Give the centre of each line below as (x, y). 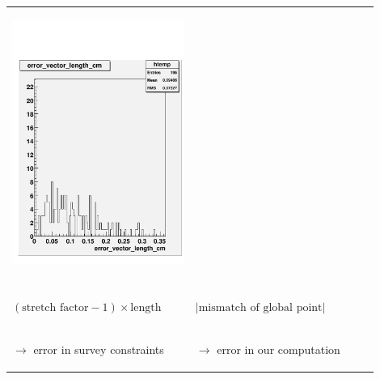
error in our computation (279, 349)
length (146, 307)
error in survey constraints (99, 349)
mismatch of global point (260, 307)
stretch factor (55, 307)
